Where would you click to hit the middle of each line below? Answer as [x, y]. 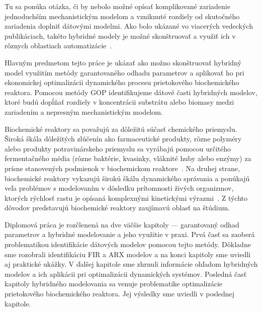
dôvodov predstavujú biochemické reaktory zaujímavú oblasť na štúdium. [117, 208]
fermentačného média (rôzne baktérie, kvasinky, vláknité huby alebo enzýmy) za [128, 158]
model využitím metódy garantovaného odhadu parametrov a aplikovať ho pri [124, 72]
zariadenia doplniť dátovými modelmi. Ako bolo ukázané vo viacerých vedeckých [129, 26]
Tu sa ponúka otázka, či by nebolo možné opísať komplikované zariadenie [117, 6]
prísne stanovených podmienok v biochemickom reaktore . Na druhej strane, [122, 168]
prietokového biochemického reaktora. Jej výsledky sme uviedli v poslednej [120, 294]
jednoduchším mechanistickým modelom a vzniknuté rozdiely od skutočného [122, 16]
